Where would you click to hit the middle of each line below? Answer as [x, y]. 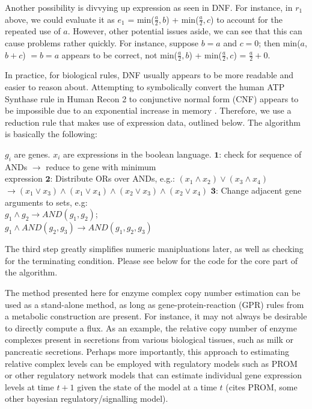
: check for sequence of [260, 154]
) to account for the [246, 19]
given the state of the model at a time [147, 386]
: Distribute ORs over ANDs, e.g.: [112, 178]
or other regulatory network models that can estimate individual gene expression [154, 375]
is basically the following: [51, 134]
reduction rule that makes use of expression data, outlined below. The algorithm [153, 122]
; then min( [280, 43]
